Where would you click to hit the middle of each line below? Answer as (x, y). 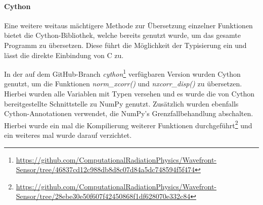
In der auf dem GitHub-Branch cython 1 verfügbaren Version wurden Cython (122, 73)
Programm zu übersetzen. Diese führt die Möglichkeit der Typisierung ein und (125, 45)
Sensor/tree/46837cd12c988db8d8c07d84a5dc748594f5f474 (105, 169)
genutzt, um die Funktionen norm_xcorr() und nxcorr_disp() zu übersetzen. (123, 84)
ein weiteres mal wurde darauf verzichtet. (68, 135)
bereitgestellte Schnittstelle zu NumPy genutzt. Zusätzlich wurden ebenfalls (121, 103)
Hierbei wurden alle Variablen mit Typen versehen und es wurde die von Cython (129, 94)
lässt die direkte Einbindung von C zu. (64, 55)
